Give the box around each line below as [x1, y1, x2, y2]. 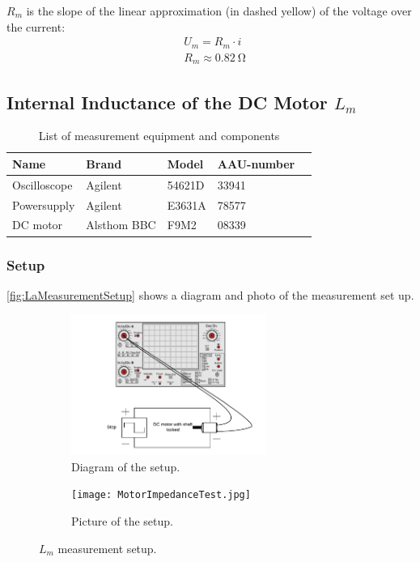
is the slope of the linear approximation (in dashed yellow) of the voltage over [26, 2, 412, 19]
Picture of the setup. [71, 512, 173, 529]
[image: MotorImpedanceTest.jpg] [71, 489, 251, 501]
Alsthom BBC [86, 216, 156, 233]
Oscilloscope [12, 176, 73, 193]
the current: [6, 18, 66, 35]
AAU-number [217, 155, 295, 172]
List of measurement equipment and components [38, 127, 280, 144]
